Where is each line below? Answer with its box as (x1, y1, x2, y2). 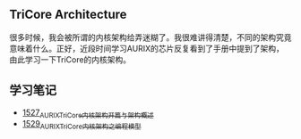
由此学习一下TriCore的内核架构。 (9, 53, 132, 65)
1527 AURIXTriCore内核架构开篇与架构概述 (21, 107, 154, 119)
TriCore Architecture (9, 7, 127, 22)
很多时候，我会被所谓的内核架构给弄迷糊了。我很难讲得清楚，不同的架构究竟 (9, 31, 292, 43)
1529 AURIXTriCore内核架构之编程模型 (21, 119, 142, 132)
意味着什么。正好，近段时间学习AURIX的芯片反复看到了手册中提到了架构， (9, 43, 285, 53)
